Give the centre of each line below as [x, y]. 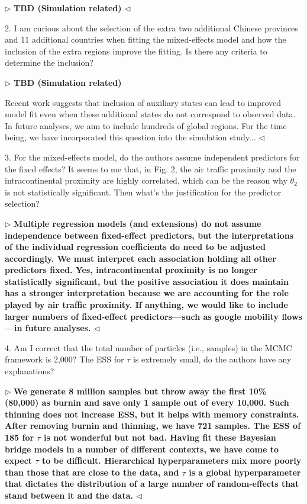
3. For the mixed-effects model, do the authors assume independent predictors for [152, 157]
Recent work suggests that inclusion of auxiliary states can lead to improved [143, 102]
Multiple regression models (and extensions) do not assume [138, 223]
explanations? [30, 371]
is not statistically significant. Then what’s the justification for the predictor [143, 192]
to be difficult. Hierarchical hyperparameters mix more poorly [172, 460]
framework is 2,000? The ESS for [64, 359]
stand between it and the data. [69, 495]
